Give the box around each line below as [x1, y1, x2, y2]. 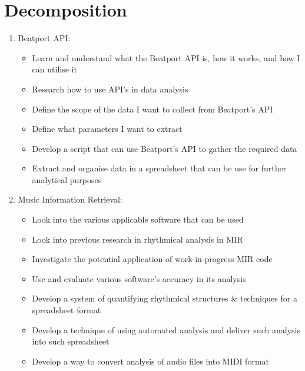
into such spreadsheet [32, 335, 110, 347]
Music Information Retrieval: [18, 193, 122, 206]
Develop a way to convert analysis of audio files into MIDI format [32, 355, 269, 367]
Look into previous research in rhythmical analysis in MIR [32, 233, 243, 245]
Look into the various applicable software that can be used [32, 213, 244, 226]
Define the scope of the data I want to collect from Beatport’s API [32, 102, 273, 115]
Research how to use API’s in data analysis [32, 82, 188, 95]
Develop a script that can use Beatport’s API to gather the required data [32, 142, 297, 154]
